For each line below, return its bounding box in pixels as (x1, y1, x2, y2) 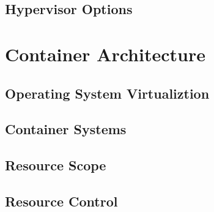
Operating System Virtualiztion (5, 83, 210, 102)
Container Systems (5, 119, 127, 138)
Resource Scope (5, 156, 106, 175)
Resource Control (5, 191, 118, 210)
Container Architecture (5, 41, 205, 66)
